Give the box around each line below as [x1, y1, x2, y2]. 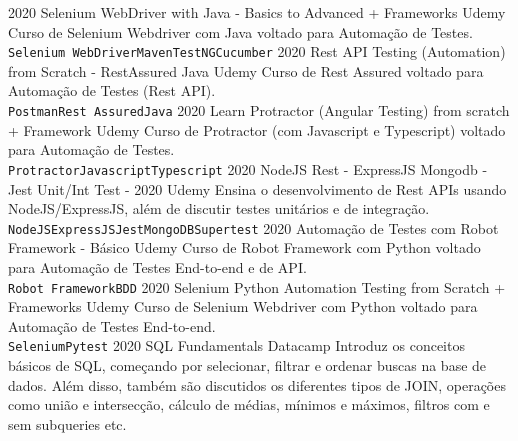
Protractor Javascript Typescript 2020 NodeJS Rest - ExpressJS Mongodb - [8, 158, 488, 179]
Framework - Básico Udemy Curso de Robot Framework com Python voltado [8, 237, 481, 258]
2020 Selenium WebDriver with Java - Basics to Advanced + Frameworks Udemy [8, 2, 506, 22]
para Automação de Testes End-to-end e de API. [8, 256, 307, 277]
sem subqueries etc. [8, 413, 127, 434]
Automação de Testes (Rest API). [8, 80, 216, 101]
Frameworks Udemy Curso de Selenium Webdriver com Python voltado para [8, 296, 478, 317]
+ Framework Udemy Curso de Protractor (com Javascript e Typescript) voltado [8, 119, 506, 140]
